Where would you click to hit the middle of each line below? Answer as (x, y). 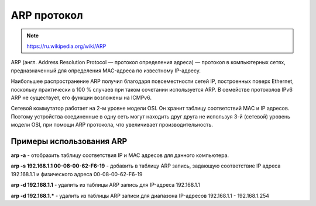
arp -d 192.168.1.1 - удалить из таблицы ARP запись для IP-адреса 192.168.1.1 (105, 185)
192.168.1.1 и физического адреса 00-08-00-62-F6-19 (77, 174)
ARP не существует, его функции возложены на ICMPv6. (81, 97)
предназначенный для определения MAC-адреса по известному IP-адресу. (106, 71)
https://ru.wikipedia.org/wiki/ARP (66, 46)
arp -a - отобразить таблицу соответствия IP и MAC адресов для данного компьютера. (120, 155)
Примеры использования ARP (69, 141)
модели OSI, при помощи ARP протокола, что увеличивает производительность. (112, 125)
